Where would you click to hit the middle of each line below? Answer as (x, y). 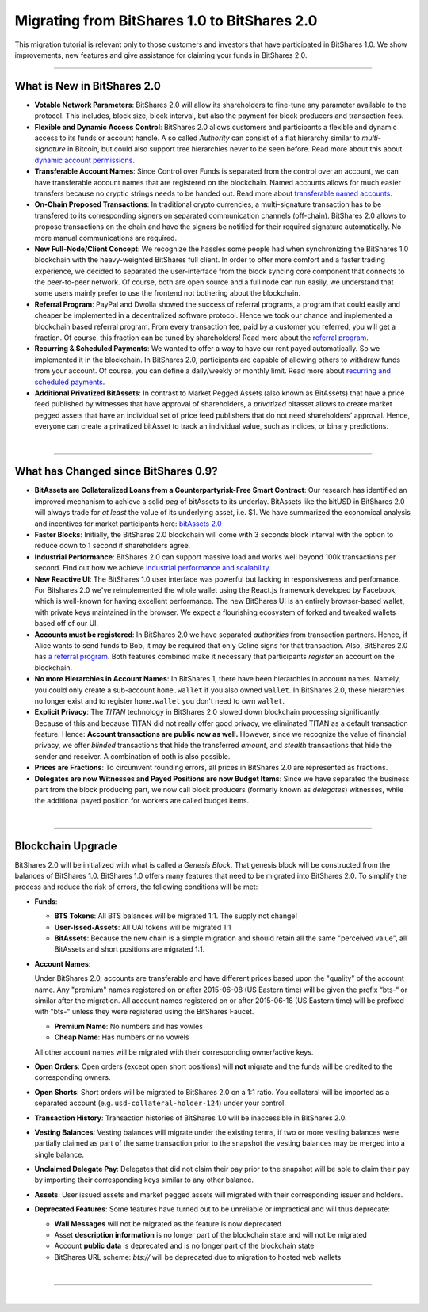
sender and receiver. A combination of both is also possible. (132, 756)
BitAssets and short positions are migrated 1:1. (130, 949)
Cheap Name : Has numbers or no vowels (122, 1037)
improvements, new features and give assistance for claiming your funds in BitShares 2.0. (161, 55)
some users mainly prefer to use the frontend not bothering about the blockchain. (168, 293)
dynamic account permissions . (84, 160)
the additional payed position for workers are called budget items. (142, 801)
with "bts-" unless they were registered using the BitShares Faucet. (144, 1012)
